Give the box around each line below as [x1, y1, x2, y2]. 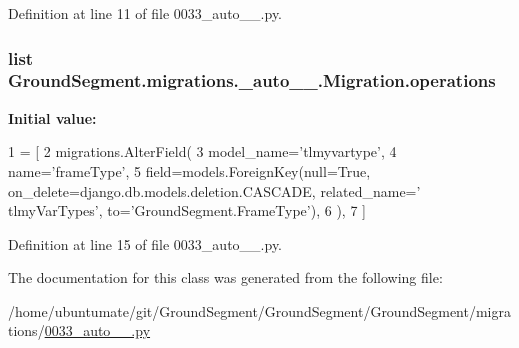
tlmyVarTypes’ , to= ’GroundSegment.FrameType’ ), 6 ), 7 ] [8, 200, 366, 221]
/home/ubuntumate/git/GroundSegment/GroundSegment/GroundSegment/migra [8, 300, 511, 321]
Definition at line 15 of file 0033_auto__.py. [8, 233, 283, 254]
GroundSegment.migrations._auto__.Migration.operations [8, 68, 496, 93]
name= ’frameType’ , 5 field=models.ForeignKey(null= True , [8, 160, 371, 181]
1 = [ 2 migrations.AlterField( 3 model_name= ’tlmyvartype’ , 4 [8, 141, 397, 162]
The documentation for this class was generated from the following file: [8, 267, 443, 288]
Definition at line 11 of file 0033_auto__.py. [8, 3, 283, 23]
